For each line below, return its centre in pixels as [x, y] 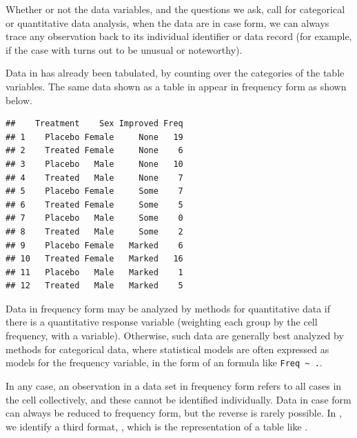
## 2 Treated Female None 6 [94, 151]
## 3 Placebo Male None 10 [94, 164]
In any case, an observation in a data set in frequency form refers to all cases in [174, 385]
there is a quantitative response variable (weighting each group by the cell [162, 322]
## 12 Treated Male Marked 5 [94, 286]
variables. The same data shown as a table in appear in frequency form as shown [176, 86]
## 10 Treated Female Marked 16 [94, 259]
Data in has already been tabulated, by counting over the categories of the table [175, 73]
